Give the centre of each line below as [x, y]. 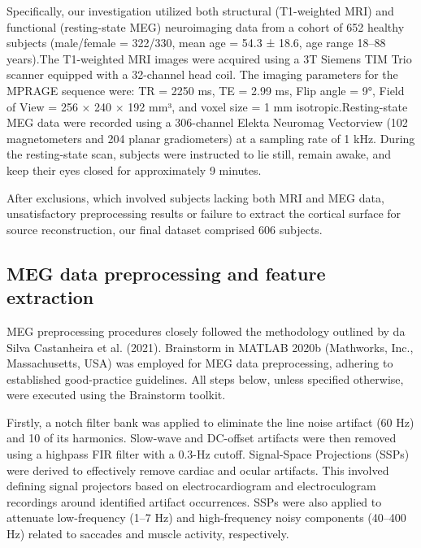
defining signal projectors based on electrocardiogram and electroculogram [191, 486]
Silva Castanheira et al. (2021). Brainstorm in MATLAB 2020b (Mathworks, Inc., [210, 347]
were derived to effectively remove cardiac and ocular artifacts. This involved [198, 470]
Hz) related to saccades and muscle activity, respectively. [148, 534]
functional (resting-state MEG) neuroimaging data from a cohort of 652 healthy [206, 26]
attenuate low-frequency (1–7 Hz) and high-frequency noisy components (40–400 [206, 518]
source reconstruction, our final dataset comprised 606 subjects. [165, 229]
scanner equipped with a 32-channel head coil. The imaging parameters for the [202, 74]
